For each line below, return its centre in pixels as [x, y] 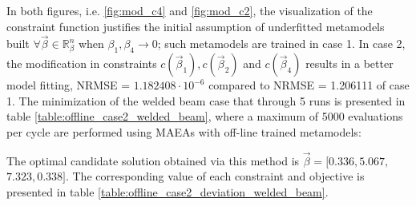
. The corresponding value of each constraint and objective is [215, 176]
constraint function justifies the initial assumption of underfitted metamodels [196, 26]
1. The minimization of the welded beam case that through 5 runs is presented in [206, 100]
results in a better [349, 63]
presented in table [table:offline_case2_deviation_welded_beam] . [168, 191]
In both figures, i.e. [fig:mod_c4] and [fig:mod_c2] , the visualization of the [190, 10]
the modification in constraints [82, 63]
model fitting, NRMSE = [69, 85]
